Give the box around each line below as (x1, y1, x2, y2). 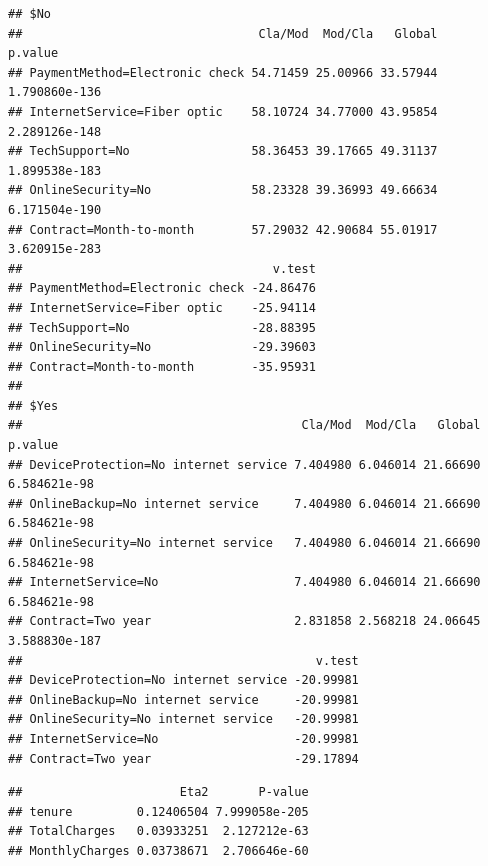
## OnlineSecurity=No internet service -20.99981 (8, 712, 359, 727)
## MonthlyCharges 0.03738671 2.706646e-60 (8, 843, 309, 858)
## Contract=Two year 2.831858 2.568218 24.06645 (8, 614, 481, 629)
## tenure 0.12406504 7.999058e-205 (8, 804, 309, 819)
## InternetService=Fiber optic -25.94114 (8, 300, 316, 315)
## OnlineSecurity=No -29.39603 (8, 340, 316, 355)
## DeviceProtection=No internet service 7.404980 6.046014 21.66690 (8, 457, 481, 472)
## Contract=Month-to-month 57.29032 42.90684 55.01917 (8, 222, 438, 237)
